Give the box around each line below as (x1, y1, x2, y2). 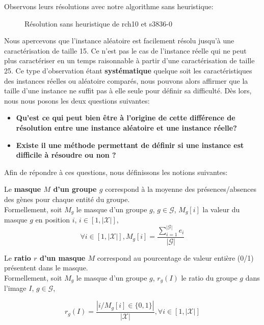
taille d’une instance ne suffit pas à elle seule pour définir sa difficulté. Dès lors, (4, 85, 252, 96)
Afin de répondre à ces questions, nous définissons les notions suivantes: (4, 166, 228, 177)
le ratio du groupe (181, 272, 237, 283)
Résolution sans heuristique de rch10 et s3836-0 (24, 18, 172, 29)
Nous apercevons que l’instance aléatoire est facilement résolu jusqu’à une (4, 35, 234, 46)
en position (35, 214, 70, 224)
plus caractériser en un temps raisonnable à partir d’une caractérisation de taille (4, 55, 255, 66)
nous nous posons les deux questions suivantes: (4, 95, 150, 106)
